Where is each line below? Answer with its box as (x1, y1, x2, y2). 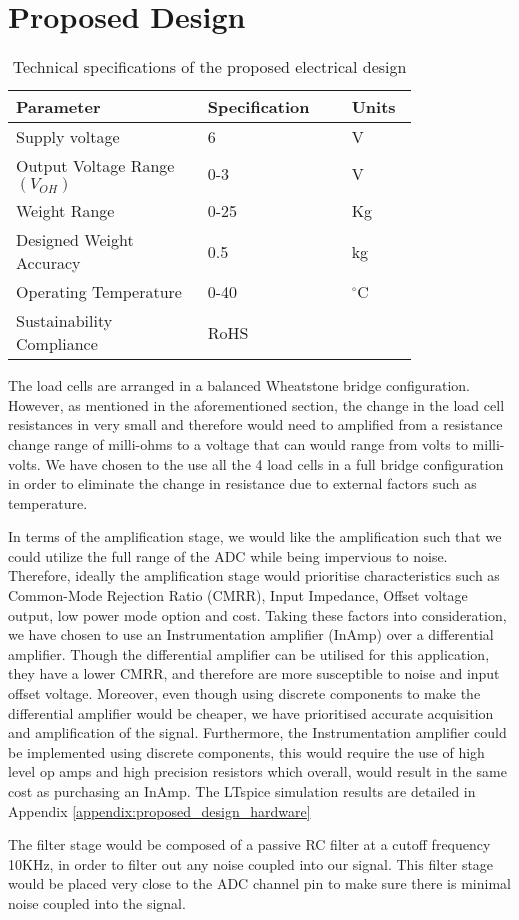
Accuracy (16, 251, 81, 275)
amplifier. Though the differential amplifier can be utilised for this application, (8, 643, 490, 664)
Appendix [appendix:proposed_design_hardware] (8, 800, 311, 821)
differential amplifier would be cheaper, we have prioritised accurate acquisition (8, 702, 494, 723)
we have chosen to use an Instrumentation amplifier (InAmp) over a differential (8, 624, 494, 645)
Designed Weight (16, 228, 134, 252)
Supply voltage (16, 125, 120, 149)
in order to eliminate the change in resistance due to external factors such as (8, 473, 477, 494)
